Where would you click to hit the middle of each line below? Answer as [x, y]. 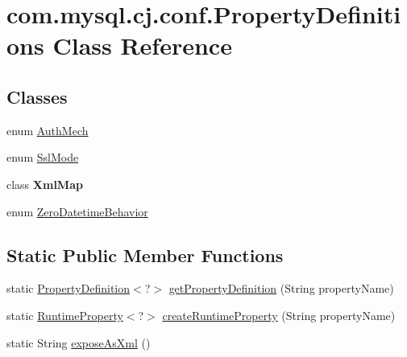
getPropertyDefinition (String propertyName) [281, 288]
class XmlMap [45, 184]
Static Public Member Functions [145, 254]
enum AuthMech [48, 130]
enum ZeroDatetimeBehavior [77, 211]
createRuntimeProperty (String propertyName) [279, 315]
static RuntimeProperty [65, 315]
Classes [37, 96]
